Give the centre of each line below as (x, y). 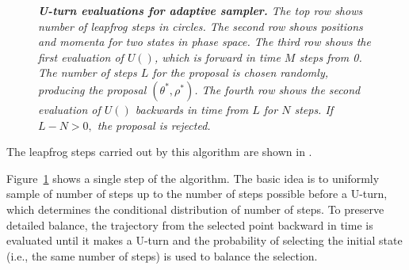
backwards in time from (192, 109)
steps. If (314, 109)
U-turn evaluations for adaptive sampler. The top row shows (201, 10)
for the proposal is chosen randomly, (240, 72)
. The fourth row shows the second (277, 89)
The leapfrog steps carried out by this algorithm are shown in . (159, 152)
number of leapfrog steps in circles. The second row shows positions (201, 26)
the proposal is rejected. (154, 125)
